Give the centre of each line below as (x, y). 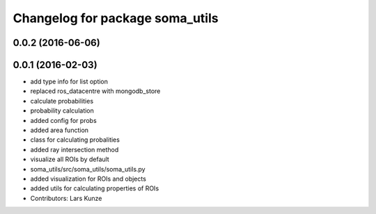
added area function (60, 130)
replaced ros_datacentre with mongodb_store (95, 91)
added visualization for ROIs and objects (88, 179)
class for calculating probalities (75, 140)
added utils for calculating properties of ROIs (95, 188)
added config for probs (63, 120)
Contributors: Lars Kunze (66, 198)
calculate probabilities (62, 101)
